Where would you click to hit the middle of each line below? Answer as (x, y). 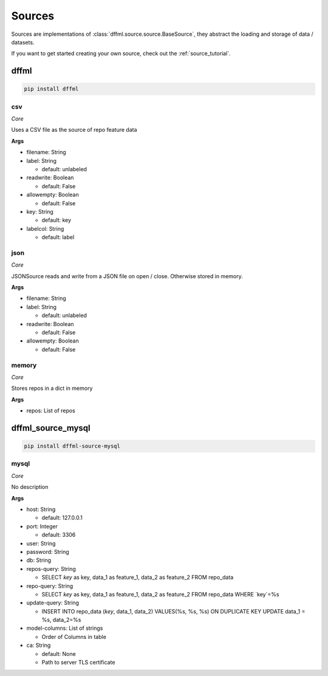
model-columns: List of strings (65, 628)
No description (30, 487)
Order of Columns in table (74, 637)
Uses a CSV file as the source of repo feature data (74, 130)
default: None (59, 654)
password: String (48, 551)
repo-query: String (50, 586)
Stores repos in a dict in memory (52, 388)
